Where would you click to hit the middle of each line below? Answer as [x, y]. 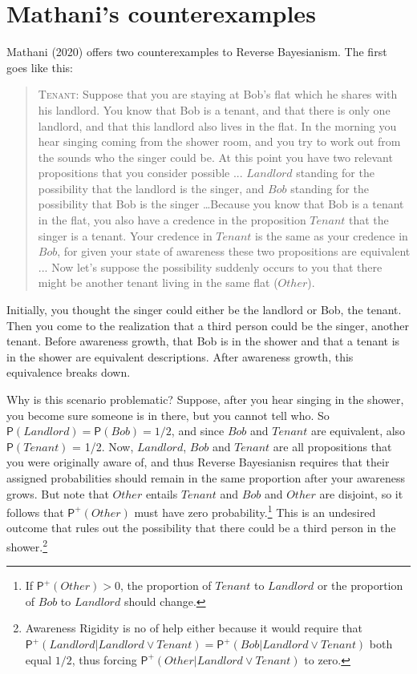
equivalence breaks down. [69, 372]
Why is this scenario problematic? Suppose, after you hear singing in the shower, [205, 399]
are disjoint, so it [361, 493]
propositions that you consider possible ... [140, 173]
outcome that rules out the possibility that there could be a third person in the [201, 528]
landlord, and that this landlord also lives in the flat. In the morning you [217, 125]
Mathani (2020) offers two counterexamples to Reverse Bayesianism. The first [197, 52]
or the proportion [360, 585]
